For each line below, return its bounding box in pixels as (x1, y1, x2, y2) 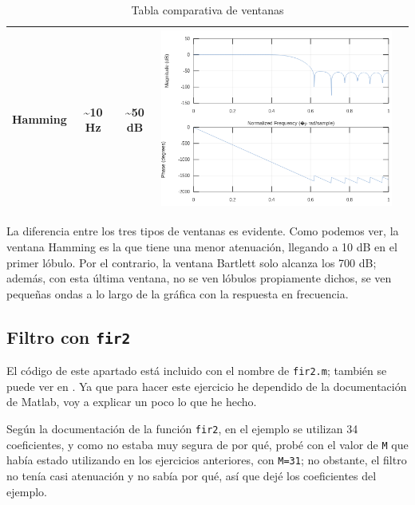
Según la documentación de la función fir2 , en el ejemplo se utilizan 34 (6, 420, 358, 436)
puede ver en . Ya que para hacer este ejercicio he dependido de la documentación (6, 377, 407, 394)
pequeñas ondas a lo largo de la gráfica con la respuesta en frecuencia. (6, 285, 349, 302)
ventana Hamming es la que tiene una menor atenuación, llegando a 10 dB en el (6, 238, 397, 254)
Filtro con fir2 (6, 324, 131, 349)
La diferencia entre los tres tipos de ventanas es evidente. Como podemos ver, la (6, 223, 399, 239)
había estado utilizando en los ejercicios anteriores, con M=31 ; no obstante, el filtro (6, 452, 407, 468)
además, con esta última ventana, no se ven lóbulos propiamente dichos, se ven (6, 270, 392, 286)
